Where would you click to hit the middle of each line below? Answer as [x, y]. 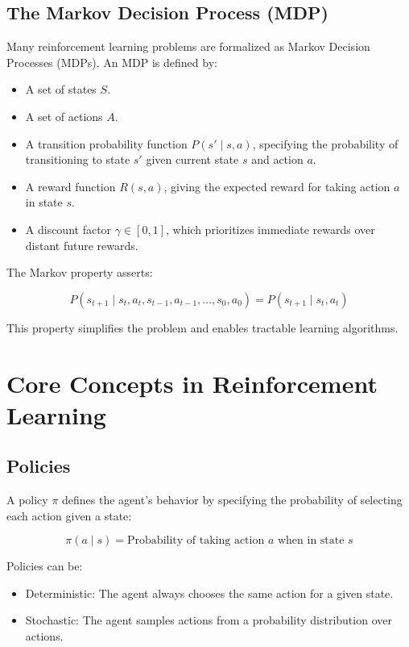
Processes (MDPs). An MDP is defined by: [112, 62]
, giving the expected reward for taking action [277, 186]
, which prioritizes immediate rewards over [271, 229]
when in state [311, 541]
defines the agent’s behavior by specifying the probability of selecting [232, 500]
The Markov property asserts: [80, 272]
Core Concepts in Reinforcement [192, 383]
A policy [27, 500]
